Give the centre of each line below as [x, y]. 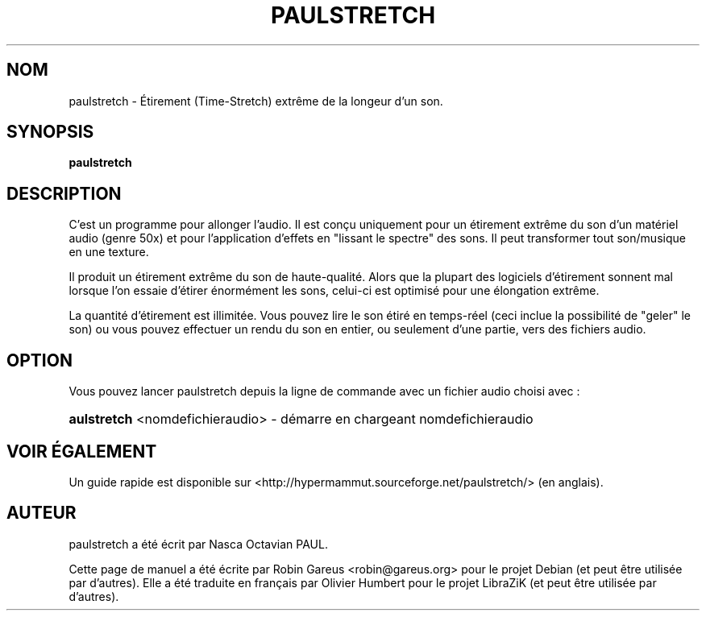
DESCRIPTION [64, 193]
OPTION [39, 360]
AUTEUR [42, 513]
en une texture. [109, 252]
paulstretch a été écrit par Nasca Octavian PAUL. [198, 544]
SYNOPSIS [50, 132]
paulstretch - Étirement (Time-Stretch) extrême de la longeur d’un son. [256, 101]
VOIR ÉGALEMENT [82, 451]
